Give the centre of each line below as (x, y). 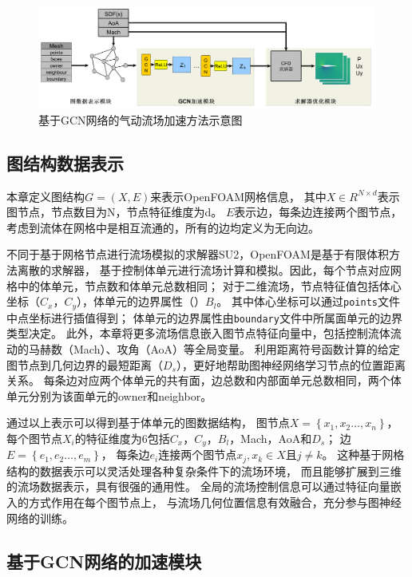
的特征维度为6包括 (122, 438)
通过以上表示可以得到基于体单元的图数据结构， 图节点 (148, 423)
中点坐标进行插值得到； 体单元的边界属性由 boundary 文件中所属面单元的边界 (204, 317)
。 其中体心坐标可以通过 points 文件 (308, 301)
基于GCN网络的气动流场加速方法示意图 (141, 119)
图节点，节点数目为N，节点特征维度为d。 (115, 212)
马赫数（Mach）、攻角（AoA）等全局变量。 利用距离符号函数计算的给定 (214, 348)
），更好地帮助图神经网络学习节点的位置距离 (291, 364)
